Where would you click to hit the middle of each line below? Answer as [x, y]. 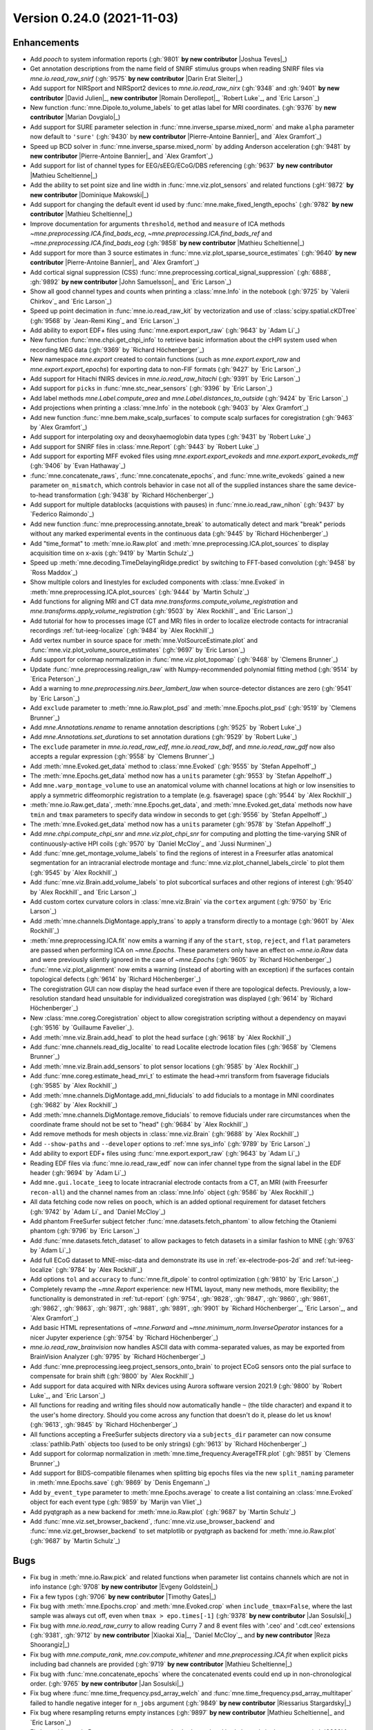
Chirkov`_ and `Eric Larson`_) [71, 301]
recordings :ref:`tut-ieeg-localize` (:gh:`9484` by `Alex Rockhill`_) [122, 630]
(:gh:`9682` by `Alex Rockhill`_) [74, 1105]
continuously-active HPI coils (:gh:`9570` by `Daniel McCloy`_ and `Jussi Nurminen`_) [151, 844]
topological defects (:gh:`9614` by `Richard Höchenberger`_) [116, 979]
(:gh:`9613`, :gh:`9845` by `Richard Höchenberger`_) [104, 1425]
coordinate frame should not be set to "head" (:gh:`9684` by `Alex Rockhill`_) [139, 1124]
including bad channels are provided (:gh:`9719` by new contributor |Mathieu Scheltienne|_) [161, 1664]
